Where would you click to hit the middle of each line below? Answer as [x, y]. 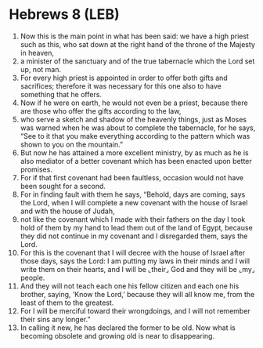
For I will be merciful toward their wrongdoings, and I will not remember [135, 310]
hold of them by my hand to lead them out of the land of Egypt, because [136, 227]
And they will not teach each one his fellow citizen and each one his [130, 286]
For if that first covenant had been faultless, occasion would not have [132, 177]
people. [32, 277]
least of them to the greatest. [67, 303]
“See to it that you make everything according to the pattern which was [135, 136]
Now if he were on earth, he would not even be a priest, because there [134, 103]
